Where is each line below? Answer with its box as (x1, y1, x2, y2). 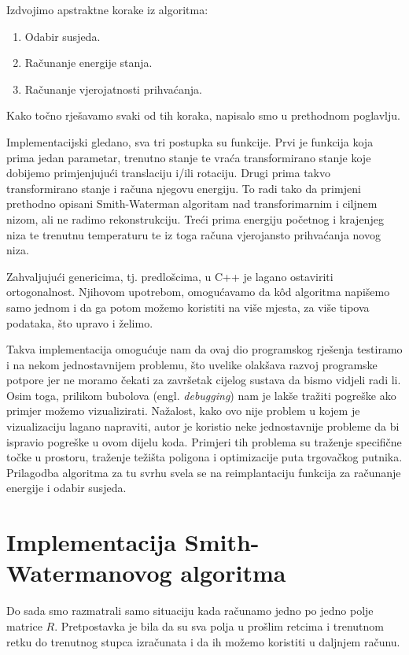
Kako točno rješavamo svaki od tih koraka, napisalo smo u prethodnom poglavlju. (6, 107, 400, 124)
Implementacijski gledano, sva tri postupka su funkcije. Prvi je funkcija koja (6, 133, 374, 150)
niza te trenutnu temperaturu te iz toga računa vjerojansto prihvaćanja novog (6, 226, 381, 242)
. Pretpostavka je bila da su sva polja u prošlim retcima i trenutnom (54, 617, 384, 634)
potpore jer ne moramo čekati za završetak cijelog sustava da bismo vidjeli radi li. (6, 372, 401, 388)
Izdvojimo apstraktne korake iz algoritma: (6, 2, 208, 17)
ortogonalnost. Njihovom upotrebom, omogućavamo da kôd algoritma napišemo (6, 283, 390, 300)
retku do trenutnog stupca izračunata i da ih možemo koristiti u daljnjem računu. (6, 633, 400, 649)
